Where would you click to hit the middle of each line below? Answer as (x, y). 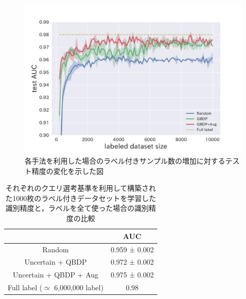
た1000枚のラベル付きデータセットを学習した (81, 198)
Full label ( (25, 287)
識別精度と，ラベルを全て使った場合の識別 (77, 208)
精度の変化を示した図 (67, 171)
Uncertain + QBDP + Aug (56, 275)
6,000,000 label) (79, 287)
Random (56, 249)
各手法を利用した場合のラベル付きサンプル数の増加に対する (125, 161)
